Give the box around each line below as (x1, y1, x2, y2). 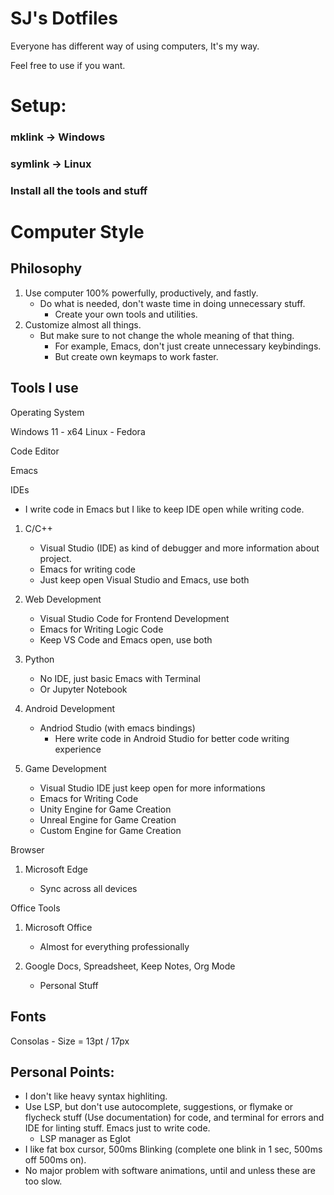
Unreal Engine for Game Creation (39, 813, 177, 826)
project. (39, 552, 72, 564)
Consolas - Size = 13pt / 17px (10, 1035, 130, 1047)
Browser (10, 843, 45, 856)
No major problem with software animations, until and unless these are (24, 1165, 317, 1177)
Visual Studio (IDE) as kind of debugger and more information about (39, 542, 320, 554)
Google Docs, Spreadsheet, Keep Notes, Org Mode (24, 960, 236, 972)
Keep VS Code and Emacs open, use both (39, 633, 213, 646)
